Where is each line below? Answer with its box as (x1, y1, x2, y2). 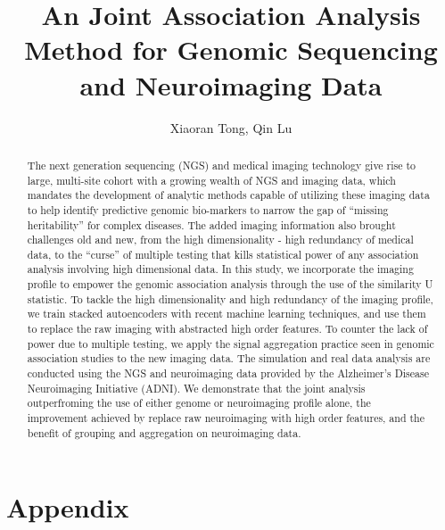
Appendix (6, 489, 129, 526)
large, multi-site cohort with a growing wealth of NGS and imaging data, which (27, 172, 396, 187)
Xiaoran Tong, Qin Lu (169, 118, 293, 137)
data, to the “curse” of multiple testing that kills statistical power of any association (27, 246, 419, 261)
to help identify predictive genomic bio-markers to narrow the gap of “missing (27, 202, 389, 217)
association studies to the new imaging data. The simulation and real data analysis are (27, 351, 431, 366)
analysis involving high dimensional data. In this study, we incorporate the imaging (27, 261, 414, 277)
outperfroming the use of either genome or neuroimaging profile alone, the (27, 395, 371, 410)
